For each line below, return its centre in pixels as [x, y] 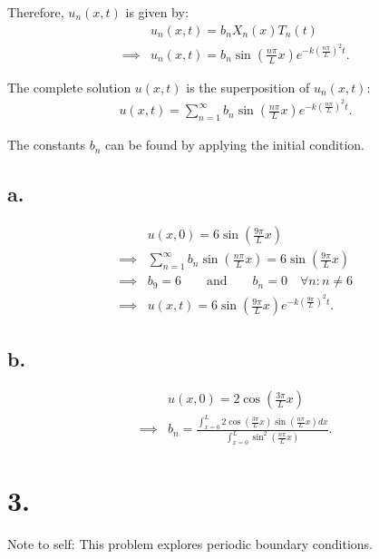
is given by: [157, 12]
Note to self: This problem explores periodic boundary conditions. [190, 544]
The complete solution [69, 87]
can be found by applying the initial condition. [235, 145]
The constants [47, 145]
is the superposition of [248, 87]
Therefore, [36, 12]
